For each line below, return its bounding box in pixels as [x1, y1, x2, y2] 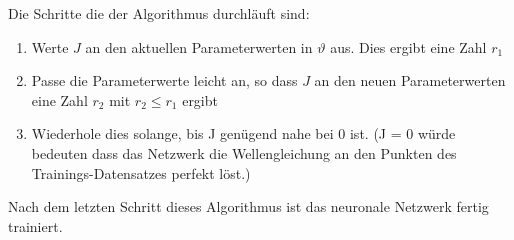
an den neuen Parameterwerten [314, 70, 506, 91]
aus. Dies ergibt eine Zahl [330, 36, 487, 57]
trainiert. [8, 215, 63, 236]
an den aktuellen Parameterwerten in [85, 36, 313, 57]
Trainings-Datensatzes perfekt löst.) [31, 162, 251, 183]
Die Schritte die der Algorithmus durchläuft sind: [8, 3, 310, 23]
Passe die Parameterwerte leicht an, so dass [31, 70, 298, 91]
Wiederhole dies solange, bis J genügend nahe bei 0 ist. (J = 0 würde [31, 123, 456, 144]
